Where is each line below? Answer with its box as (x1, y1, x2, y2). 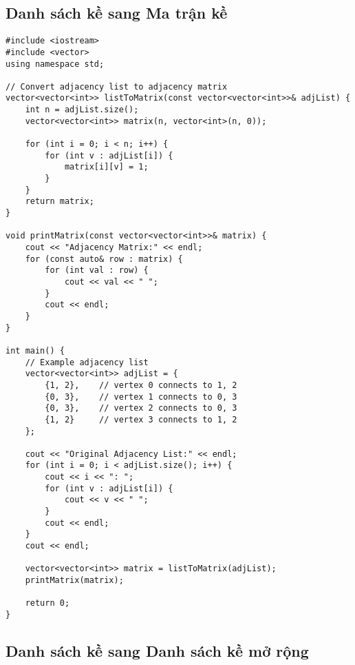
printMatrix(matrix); (25, 575, 124, 586)
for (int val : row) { (45, 265, 149, 276)
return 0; (25, 598, 70, 608)
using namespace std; (6, 59, 105, 69)
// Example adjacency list (25, 357, 149, 367)
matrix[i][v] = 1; (64, 162, 149, 172)
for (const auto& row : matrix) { (25, 254, 183, 264)
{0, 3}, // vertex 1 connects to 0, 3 (45, 391, 237, 402)
